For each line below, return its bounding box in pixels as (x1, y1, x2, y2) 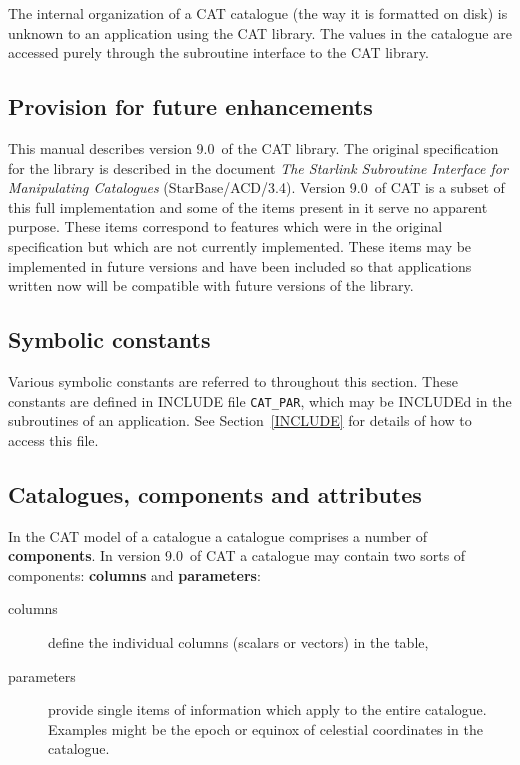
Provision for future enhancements (8, 91, 373, 122)
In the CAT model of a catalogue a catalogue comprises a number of (8, 525, 428, 546)
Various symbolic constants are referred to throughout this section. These (8, 370, 458, 391)
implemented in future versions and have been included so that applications (8, 255, 472, 276)
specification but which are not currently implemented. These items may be (8, 235, 472, 256)
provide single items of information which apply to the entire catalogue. (48, 699, 487, 720)
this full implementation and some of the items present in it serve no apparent (8, 196, 488, 217)
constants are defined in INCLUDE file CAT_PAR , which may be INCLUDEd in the (8, 390, 512, 411)
